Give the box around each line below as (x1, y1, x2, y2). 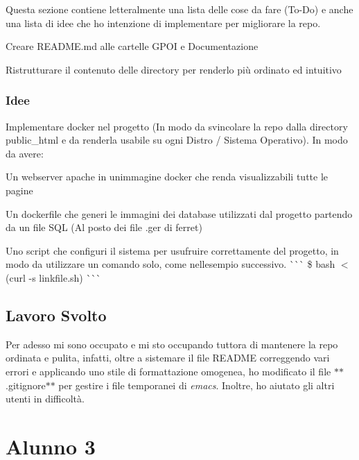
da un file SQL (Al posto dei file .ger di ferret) (6, 220, 202, 235)
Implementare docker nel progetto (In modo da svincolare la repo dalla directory (6, 119, 348, 133)
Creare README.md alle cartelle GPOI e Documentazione (6, 39, 259, 53)
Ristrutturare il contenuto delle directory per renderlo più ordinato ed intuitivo (6, 62, 342, 76)
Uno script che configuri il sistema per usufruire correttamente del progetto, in (6, 243, 339, 257)
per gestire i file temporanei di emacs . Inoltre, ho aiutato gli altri (58, 377, 335, 392)
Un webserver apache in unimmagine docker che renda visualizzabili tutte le (6, 169, 329, 184)
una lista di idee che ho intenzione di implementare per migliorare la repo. (6, 15, 321, 30)
